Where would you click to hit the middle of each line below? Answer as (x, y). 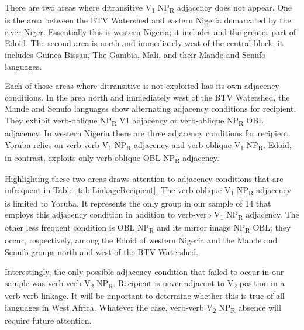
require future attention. (48, 320)
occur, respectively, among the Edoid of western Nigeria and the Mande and (141, 240)
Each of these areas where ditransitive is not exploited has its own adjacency (142, 86)
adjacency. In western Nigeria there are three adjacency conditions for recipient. (148, 133)
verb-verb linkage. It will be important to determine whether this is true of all (145, 296)
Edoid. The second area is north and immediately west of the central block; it (144, 43)
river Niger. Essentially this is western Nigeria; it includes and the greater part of (150, 31)
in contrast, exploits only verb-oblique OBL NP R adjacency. (112, 158)
